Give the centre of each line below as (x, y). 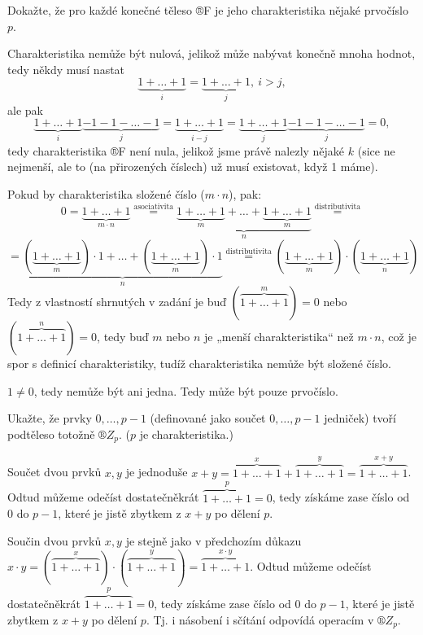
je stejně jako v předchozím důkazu (214, 541)
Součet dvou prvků (55, 472)
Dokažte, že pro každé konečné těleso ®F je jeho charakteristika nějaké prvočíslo (208, 10)
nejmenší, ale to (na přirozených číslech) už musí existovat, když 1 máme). (193, 166)
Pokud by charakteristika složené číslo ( (106, 194)
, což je (399, 337)
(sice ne (376, 150)
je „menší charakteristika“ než (279, 337)
